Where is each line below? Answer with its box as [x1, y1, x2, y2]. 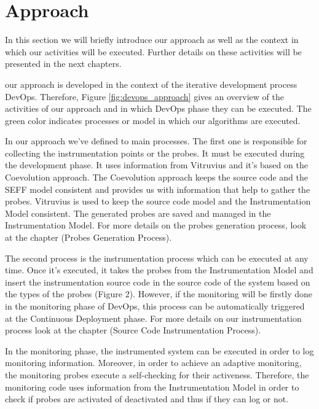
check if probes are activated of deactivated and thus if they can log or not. [5, 392, 289, 405]
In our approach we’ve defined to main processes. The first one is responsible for [5, 134, 307, 147]
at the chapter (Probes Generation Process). [5, 231, 172, 244]
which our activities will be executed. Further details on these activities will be [5, 45, 302, 58]
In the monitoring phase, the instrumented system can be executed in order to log [5, 344, 314, 357]
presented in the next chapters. [5, 57, 122, 70]
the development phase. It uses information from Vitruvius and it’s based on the [5, 158, 308, 171]
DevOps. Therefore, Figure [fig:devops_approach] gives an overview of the [5, 90, 284, 103]
